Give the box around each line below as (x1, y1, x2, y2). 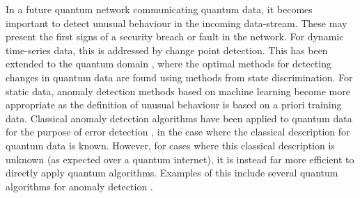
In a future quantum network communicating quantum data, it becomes (6, 2, 313, 16)
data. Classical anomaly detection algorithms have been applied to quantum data (6, 110, 352, 125)
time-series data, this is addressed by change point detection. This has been (6, 42, 328, 57)
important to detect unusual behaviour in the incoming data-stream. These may (6, 15, 347, 30)
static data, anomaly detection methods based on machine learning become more (6, 83, 350, 98)
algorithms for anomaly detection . (6, 179, 153, 193)
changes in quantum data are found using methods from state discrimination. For (6, 69, 353, 84)
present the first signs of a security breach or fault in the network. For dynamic (6, 29, 344, 44)
